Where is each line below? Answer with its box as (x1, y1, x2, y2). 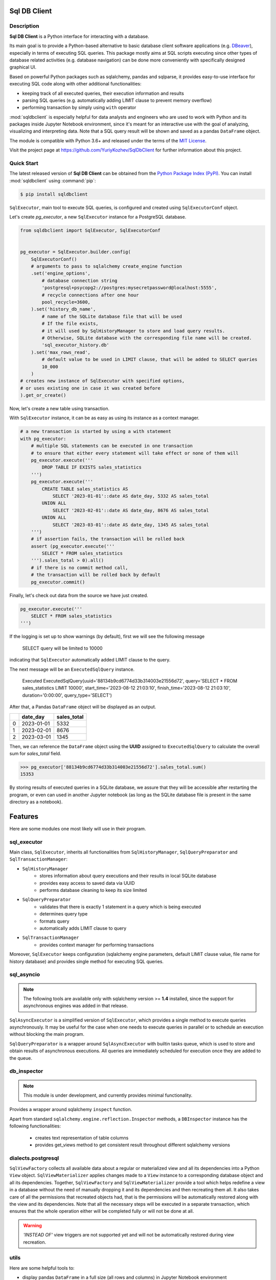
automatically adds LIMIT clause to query (39, 925, 127, 931)
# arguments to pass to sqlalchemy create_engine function (31, 264, 182, 269)
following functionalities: (9, 1123, 61, 1129)
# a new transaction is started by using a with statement (20, 429, 171, 435)
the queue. (9, 1055, 33, 1061)
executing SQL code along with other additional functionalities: (9, 81, 142, 87)
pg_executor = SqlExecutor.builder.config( (20, 249, 131, 255)
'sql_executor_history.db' (41, 342, 109, 348)
